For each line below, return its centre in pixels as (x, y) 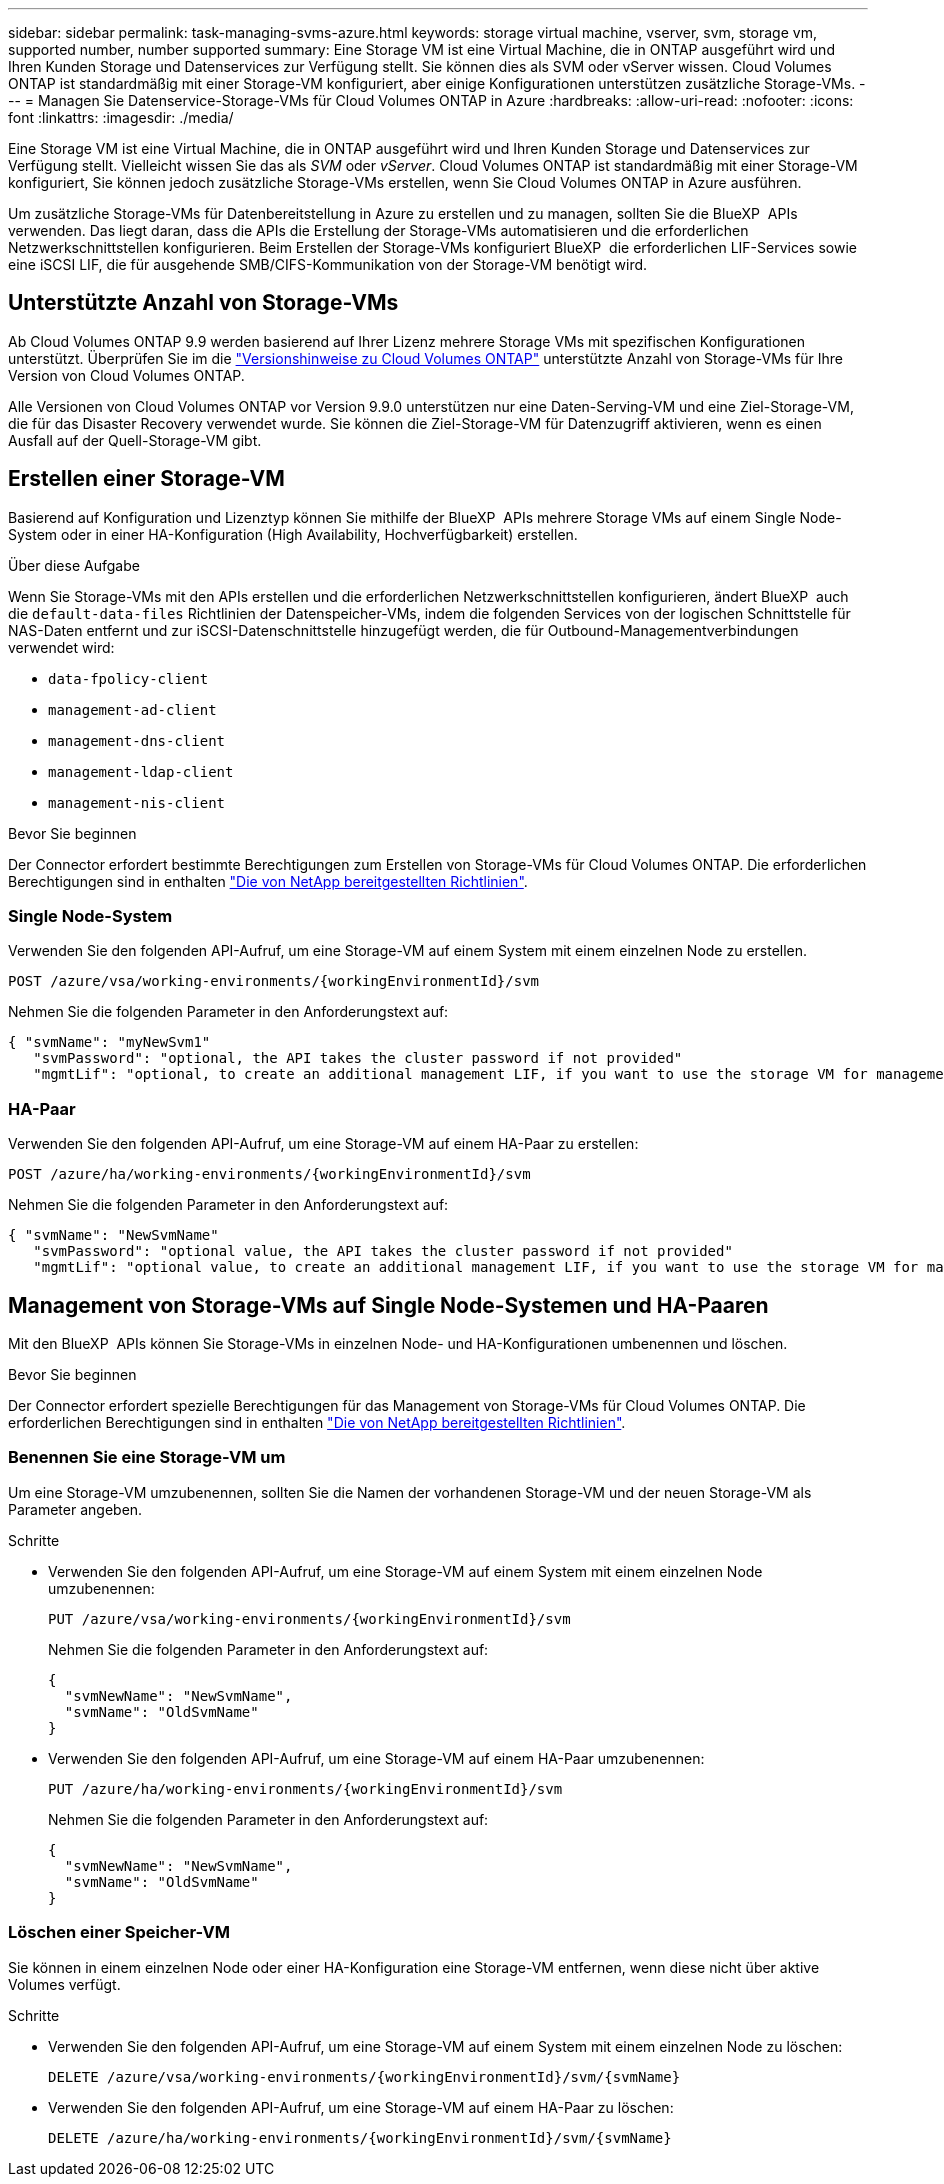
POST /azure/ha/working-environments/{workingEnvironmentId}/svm (269, 1174)
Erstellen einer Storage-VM (146, 479)
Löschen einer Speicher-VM (119, 1932)
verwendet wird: (61, 647)
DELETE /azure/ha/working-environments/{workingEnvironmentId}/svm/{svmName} (360, 2137)
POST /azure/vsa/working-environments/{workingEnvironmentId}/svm (274, 981)
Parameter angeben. (75, 1509)
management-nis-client (137, 802)
